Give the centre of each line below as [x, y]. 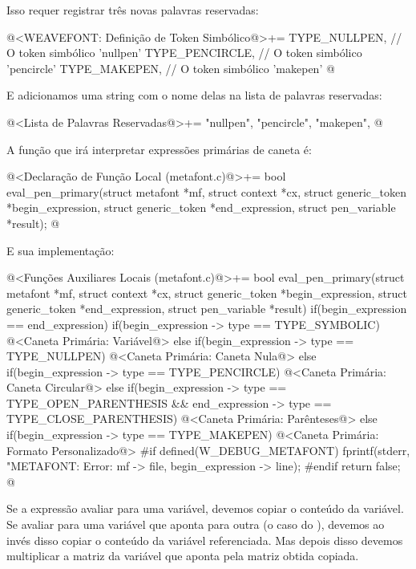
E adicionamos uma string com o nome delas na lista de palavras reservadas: [194, 95]
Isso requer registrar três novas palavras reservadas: [133, 10]
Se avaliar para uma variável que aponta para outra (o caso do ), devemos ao [196, 524]
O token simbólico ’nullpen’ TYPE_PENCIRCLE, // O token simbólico [184, 53]
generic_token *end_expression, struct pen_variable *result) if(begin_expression [207, 309]
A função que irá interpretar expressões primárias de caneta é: [159, 149]
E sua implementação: [61, 250]
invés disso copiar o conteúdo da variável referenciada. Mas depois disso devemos [205, 540]
